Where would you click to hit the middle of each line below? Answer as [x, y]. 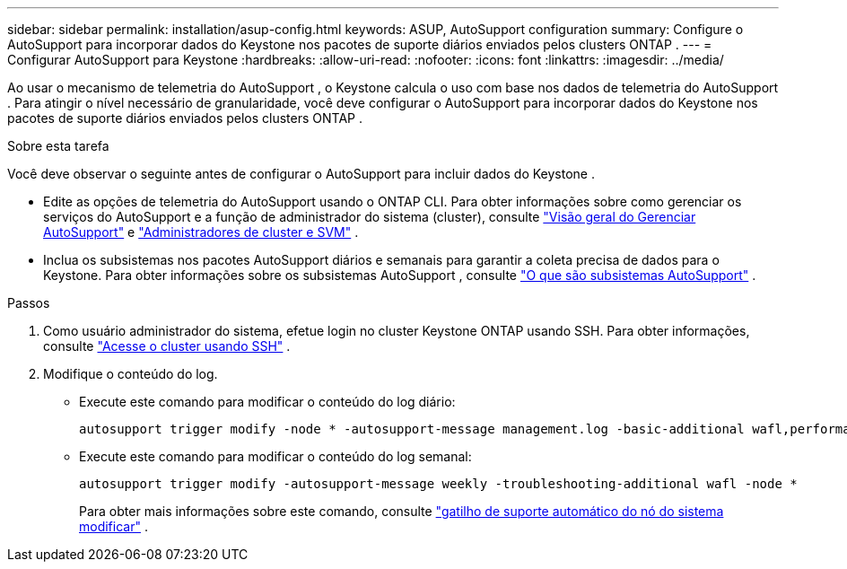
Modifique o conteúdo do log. [131, 374]
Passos [29, 303]
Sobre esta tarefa [58, 146]
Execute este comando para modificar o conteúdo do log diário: [267, 402]
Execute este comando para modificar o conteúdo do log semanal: [275, 456]
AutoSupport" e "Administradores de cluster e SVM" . [201, 232]
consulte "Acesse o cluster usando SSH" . [167, 346]
